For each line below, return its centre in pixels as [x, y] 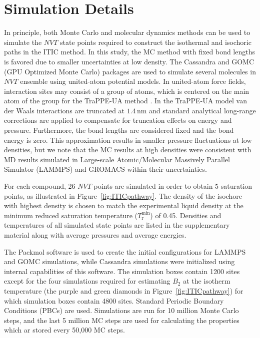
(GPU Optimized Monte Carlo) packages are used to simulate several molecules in [130, 71]
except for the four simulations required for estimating [87, 281]
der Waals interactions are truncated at [64, 110]
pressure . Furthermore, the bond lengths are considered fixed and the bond [119, 130]
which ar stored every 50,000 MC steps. [64, 330]
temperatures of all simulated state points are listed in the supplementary [117, 225]
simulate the [23, 42]
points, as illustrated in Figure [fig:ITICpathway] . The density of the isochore [123, 195]
